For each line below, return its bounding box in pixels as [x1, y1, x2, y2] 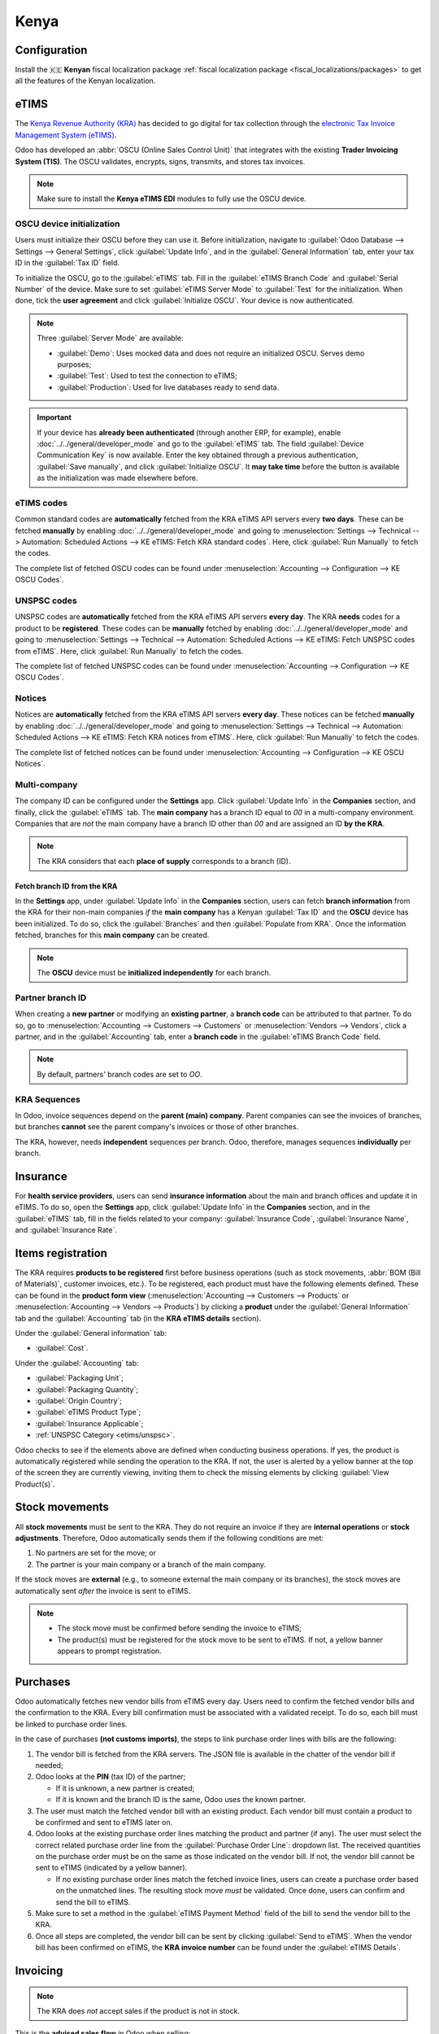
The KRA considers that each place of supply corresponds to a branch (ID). [37, 856, 291, 866]
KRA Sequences [15, 1093, 81, 1105]
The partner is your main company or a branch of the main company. [35, 1559, 267, 1569]
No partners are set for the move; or [35, 1548, 156, 1558]
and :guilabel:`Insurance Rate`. [15, 1225, 118, 1235]
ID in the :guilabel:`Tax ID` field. [15, 258, 120, 268]
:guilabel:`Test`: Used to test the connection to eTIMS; [57, 371, 237, 381]
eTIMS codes [15, 497, 68, 508]
